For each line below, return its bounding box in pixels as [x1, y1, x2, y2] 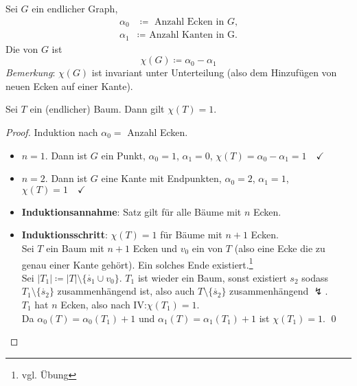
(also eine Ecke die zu [234, 240, 325, 255]
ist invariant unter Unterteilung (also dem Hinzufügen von [91, 65, 337, 80]
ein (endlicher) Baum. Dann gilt [30, 102, 165, 116]
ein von [192, 240, 223, 255]
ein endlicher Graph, [32, 1, 118, 15]
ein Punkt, [101, 148, 146, 162]
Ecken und [133, 240, 178, 255]
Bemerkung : [5, 65, 56, 80]
